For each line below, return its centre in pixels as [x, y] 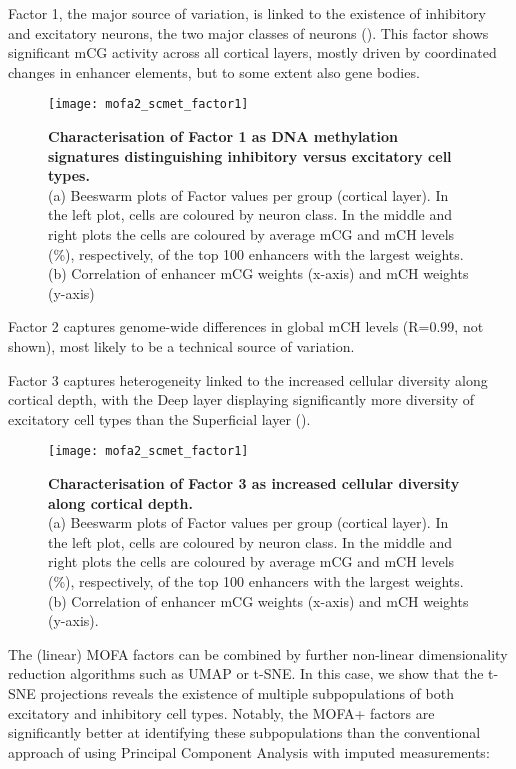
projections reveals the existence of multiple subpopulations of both [247, 692]
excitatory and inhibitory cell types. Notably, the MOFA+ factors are [221, 712]
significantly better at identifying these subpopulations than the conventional [244, 732]
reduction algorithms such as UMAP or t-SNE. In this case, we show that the [246, 673]
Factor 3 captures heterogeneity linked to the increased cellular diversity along [248, 379]
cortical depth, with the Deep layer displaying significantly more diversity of [241, 399]
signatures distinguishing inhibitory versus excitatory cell [250, 155]
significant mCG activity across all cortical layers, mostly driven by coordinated [252, 52]
